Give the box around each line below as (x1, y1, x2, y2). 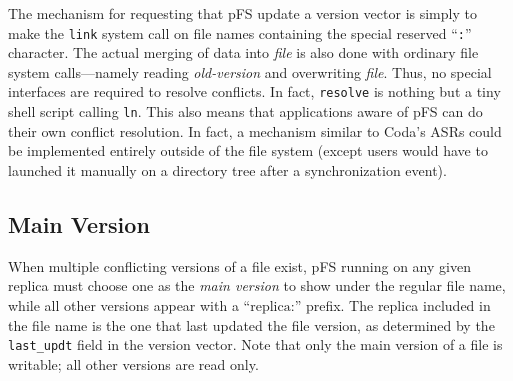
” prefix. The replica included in (294, 294, 491, 315)
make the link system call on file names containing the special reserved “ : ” (8, 22, 472, 43)
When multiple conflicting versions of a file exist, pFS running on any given (8, 255, 471, 276)
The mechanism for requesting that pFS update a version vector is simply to (8, 3, 477, 23)
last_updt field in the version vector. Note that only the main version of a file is (8, 334, 503, 355)
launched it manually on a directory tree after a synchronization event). (8, 159, 447, 180)
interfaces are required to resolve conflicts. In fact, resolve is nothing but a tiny (8, 81, 501, 102)
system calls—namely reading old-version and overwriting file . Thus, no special (8, 61, 492, 82)
